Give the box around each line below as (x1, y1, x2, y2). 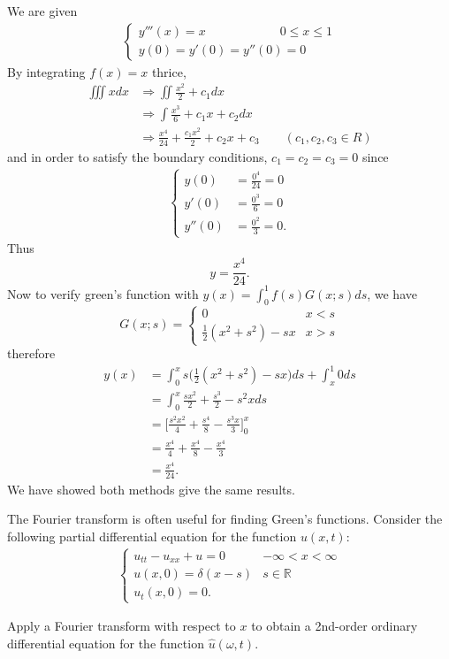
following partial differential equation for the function (7, 526, 297, 545)
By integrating (7, 62, 86, 80)
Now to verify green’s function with (7, 284, 199, 303)
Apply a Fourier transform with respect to (7, 617, 236, 635)
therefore (7, 344, 56, 363)
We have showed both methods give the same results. (7, 479, 295, 498)
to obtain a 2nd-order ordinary (251, 617, 418, 635)
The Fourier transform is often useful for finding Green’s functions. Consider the (7, 510, 443, 528)
